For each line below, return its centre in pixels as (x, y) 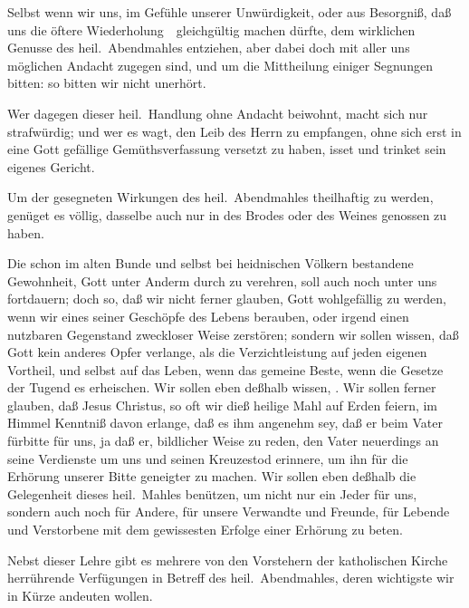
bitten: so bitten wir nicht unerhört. (107, 83)
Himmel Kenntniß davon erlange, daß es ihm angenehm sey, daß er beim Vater (225, 423)
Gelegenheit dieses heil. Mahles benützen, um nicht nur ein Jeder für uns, (212, 493)
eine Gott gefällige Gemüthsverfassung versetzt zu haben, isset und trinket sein (227, 149)
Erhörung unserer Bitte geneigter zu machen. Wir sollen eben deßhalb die (212, 476)
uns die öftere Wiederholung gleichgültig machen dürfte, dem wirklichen (211, 29)
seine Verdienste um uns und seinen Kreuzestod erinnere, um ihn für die (208, 458)
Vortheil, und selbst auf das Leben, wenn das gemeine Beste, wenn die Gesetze (225, 369)
